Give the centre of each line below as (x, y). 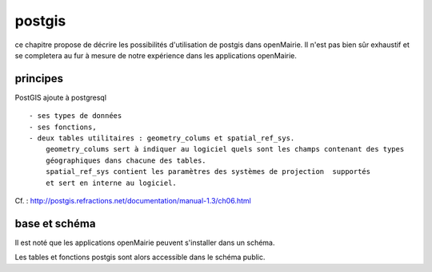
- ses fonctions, (63, 127)
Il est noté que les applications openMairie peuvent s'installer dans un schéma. (145, 242)
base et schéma (55, 223)
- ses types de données (76, 116)
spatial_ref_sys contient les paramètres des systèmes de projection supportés (208, 172)
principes (39, 79)
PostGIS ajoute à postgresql (61, 97)
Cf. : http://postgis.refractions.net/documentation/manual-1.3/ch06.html (133, 200)
